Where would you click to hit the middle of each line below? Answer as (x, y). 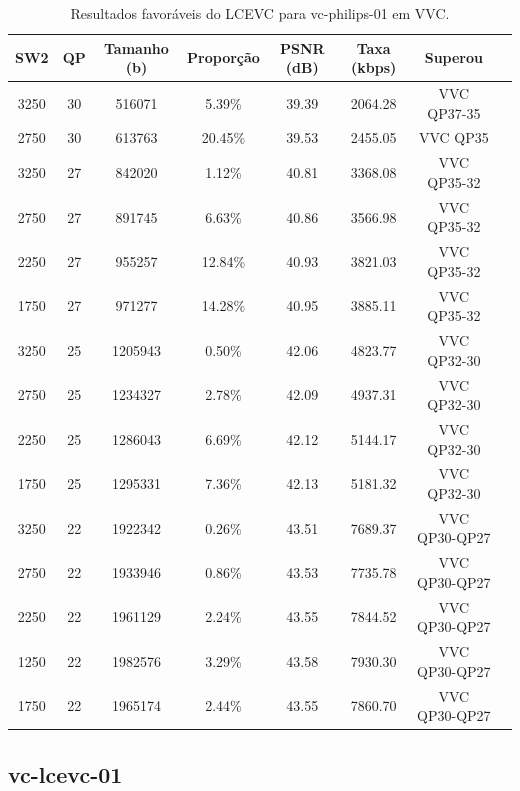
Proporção (223, 57)
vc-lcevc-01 (65, 773)
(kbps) (374, 67)
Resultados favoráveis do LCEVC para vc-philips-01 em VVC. (260, 13)
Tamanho (136, 47)
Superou (453, 57)
